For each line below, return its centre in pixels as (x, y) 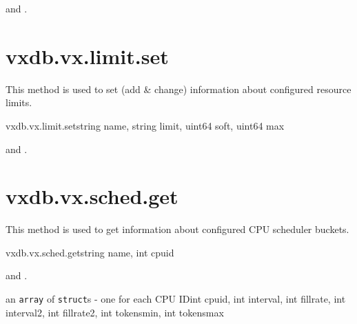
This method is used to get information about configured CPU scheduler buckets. (177, 229)
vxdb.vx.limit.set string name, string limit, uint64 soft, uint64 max (145, 125)
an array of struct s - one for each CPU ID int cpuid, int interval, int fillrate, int (176, 298)
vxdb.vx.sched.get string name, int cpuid (90, 252)
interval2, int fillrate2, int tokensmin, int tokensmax (115, 312)
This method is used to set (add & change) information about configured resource (178, 89)
